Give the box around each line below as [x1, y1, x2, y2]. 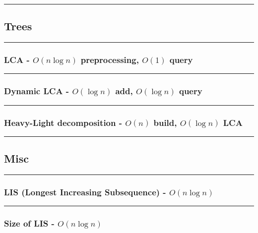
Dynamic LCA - [4, 85, 69, 97]
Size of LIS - [4, 217, 55, 230]
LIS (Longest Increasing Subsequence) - [4, 185, 166, 198]
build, [153, 116, 177, 128]
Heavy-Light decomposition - [4, 116, 123, 128]
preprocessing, [80, 54, 139, 66]
